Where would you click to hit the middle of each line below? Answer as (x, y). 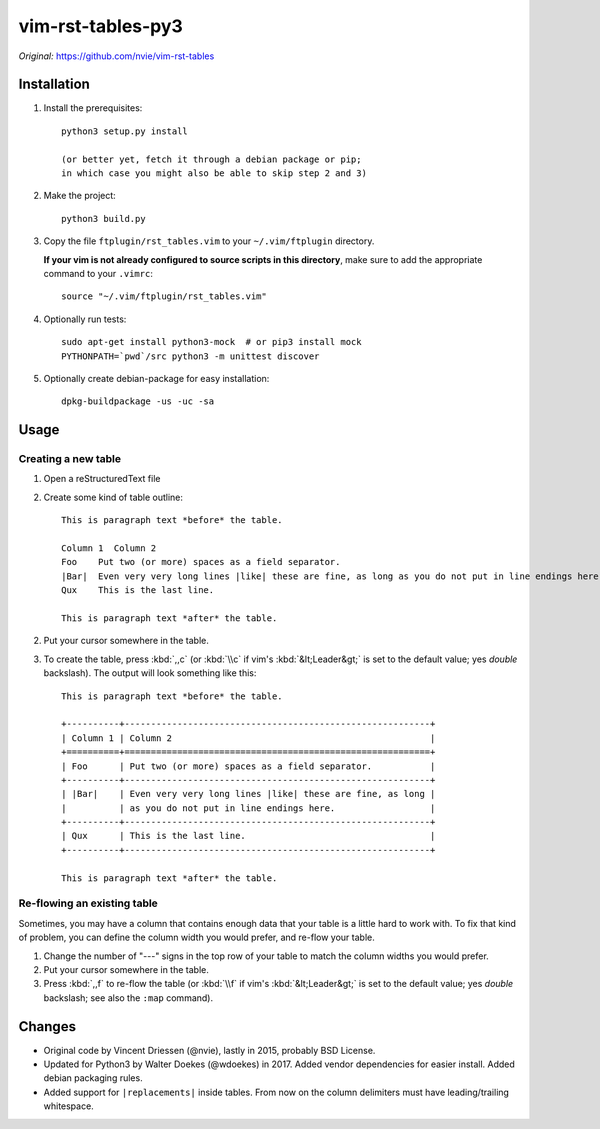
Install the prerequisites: (93, 108)
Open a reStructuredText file (102, 479)
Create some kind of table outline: (113, 497)
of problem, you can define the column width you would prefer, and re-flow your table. (196, 937)
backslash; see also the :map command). (128, 997)
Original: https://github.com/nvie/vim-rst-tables (116, 56)
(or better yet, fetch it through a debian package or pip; (211, 159)
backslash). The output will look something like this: (150, 673)
